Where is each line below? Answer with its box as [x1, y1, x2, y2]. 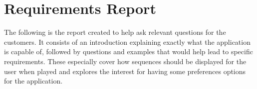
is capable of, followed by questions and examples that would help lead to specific [4, 46, 253, 57]
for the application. [4, 76, 63, 86]
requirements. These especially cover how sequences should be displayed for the [4, 56, 247, 66]
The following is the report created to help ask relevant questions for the [4, 27, 226, 37]
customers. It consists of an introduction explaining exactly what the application [4, 36, 251, 47]
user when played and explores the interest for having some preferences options [4, 66, 246, 76]
